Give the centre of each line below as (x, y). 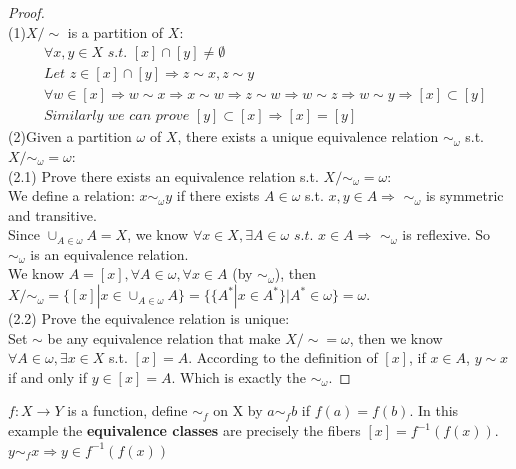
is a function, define (127, 410)
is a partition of (115, 31)
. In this (434, 410)
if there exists (218, 195)
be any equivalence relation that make (164, 337)
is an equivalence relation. (109, 253)
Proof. (26, 12)
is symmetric (464, 195)
